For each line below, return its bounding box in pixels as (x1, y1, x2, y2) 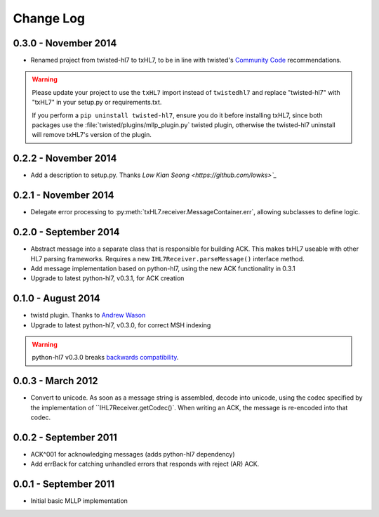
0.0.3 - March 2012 (13, 375, 98, 387)
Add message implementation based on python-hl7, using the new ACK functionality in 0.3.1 (30, 264, 295, 273)
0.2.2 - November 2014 (13, 152, 117, 164)
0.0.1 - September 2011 (13, 478, 115, 490)
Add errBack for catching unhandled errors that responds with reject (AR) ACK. (30, 460, 260, 469)
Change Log (13, 11, 86, 26)
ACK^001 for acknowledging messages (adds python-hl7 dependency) (30, 450, 235, 458)
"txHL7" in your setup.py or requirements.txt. (32, 98, 162, 107)
